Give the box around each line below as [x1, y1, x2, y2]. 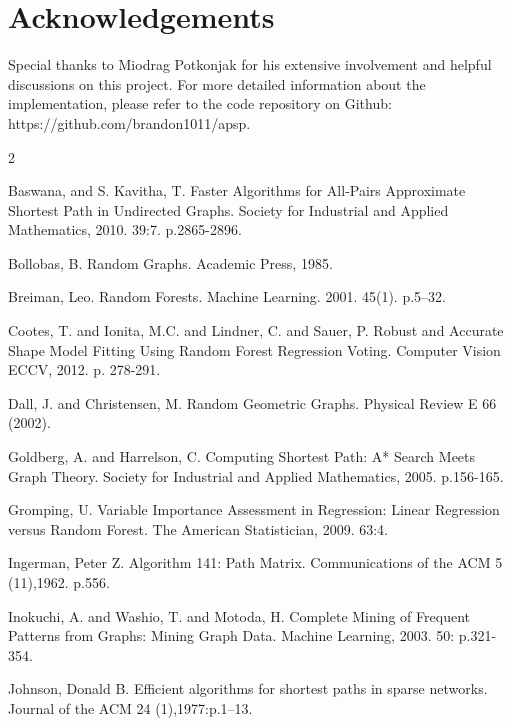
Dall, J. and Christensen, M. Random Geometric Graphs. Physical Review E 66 [8, 392, 497, 413]
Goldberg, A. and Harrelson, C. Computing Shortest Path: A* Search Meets [8, 446, 476, 467]
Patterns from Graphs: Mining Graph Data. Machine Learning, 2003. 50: [8, 625, 455, 646]
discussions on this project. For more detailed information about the [8, 73, 426, 94]
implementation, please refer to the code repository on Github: [8, 93, 392, 114]
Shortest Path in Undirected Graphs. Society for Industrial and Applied [8, 199, 449, 220]
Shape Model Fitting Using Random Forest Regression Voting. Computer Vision [8, 339, 501, 360]
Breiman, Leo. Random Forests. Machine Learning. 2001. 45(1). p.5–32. [8, 286, 446, 307]
